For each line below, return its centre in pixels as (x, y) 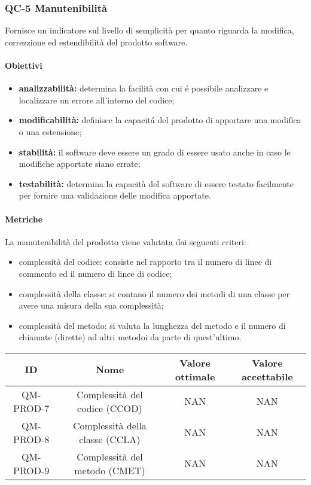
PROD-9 (31, 470)
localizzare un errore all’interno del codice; (97, 100)
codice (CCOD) (110, 408)
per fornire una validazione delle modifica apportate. (115, 195)
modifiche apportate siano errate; (80, 164)
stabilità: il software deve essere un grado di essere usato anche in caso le (155, 152)
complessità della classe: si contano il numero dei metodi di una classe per (154, 293)
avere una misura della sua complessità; (91, 305)
